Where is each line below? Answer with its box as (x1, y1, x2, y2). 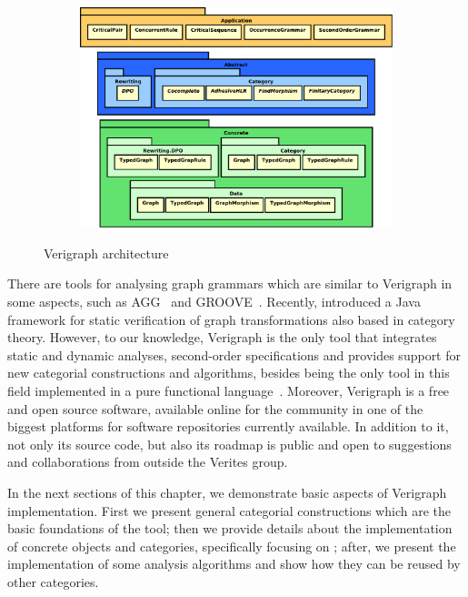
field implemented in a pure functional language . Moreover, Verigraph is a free (7, 380, 450, 400)
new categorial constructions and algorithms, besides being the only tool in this (7, 363, 450, 382)
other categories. (7, 572, 99, 591)
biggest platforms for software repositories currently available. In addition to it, (7, 417, 449, 436)
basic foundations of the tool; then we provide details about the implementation (7, 519, 453, 538)
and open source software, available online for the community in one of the (7, 399, 423, 418)
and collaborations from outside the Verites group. (7, 452, 288, 471)
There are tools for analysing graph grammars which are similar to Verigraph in (7, 274, 453, 293)
